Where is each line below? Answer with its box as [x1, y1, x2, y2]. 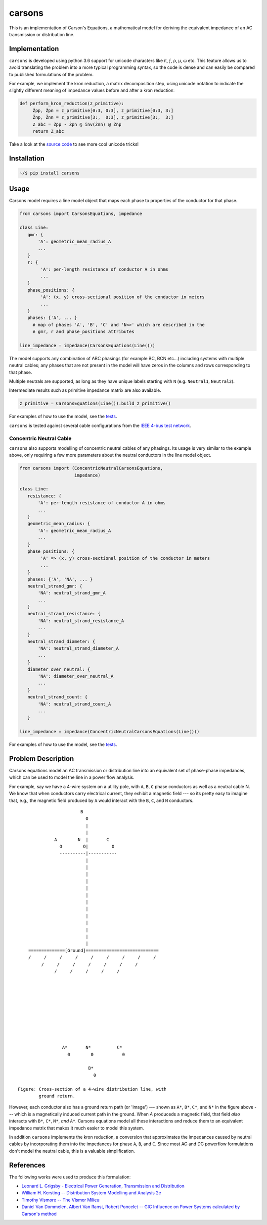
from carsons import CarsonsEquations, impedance [19, 211, 142, 216]
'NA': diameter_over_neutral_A [38, 673, 114, 679]
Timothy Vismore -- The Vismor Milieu [21, 1197, 100, 1203]
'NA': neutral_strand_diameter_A [38, 645, 119, 651]
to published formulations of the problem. [9, 71, 94, 77]
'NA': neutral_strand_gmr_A [38, 590, 106, 596]
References [9, 1161, 45, 1169]
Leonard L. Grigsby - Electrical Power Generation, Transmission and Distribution [21, 1183, 185, 1189]
